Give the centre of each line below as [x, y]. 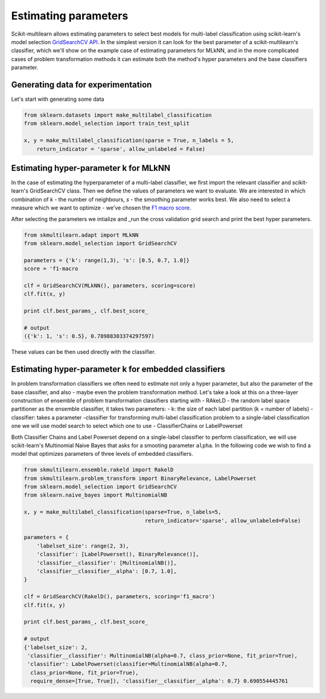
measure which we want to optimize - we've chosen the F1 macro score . [101, 208]
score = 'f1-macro [51, 269]
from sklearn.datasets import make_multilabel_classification [118, 115]
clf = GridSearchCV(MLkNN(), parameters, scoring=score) [110, 286]
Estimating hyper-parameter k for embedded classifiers [118, 369]
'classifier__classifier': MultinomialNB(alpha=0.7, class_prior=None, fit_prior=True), [163, 656]
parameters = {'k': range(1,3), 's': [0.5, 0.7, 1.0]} [107, 260]
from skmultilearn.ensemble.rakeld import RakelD [99, 470]
